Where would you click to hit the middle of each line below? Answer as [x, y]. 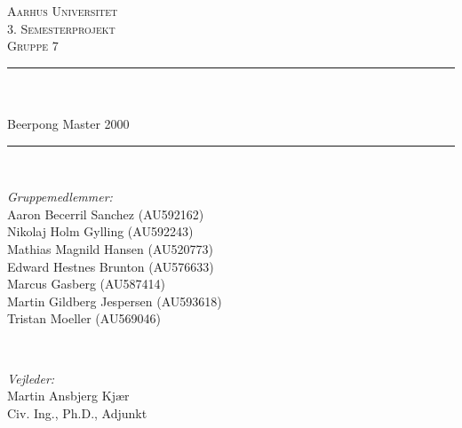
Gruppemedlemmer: [60, 197]
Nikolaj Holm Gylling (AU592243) [100, 231]
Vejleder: [31, 378]
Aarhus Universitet [63, 11]
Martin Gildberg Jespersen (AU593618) [115, 301]
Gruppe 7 [33, 46]
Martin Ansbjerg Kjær [68, 396]
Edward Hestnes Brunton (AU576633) [111, 266]
